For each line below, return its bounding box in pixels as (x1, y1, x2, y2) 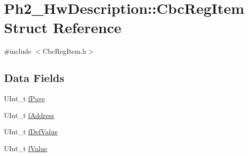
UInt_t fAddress (4, 110, 54, 120)
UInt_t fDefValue (4, 126, 58, 137)
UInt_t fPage (4, 93, 45, 104)
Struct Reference (4, 17, 122, 38)
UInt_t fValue (4, 143, 47, 153)
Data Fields (4, 70, 65, 85)
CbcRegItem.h (42, 46, 86, 56)
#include (4, 46, 32, 56)
